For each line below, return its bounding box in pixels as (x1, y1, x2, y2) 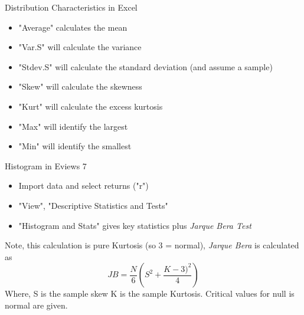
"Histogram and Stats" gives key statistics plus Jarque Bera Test (18, 219, 251, 231)
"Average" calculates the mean (18, 21, 128, 33)
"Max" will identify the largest (18, 120, 128, 132)
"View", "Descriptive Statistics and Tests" (18, 199, 168, 211)
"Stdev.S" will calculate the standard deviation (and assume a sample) (18, 60, 273, 73)
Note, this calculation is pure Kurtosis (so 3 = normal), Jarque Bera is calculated (5, 239, 299, 251)
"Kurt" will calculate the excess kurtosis (18, 100, 163, 112)
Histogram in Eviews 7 (5, 159, 87, 172)
